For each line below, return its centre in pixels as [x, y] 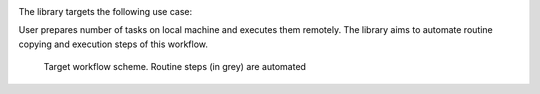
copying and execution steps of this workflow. [113, 44]
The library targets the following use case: [105, 11]
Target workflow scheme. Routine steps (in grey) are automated [175, 67]
